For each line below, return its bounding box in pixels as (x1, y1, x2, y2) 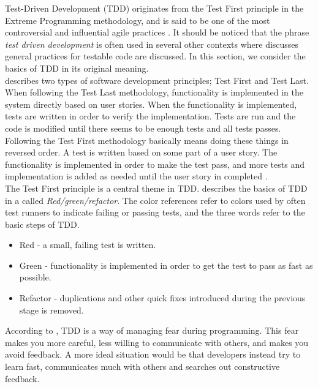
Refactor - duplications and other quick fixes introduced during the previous (19, 291, 306, 304)
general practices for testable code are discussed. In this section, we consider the (5, 50, 306, 62)
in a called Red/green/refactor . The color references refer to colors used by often (5, 193, 306, 206)
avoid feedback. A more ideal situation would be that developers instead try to (5, 348, 301, 361)
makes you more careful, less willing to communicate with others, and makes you (5, 336, 309, 348)
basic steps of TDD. (5, 217, 80, 230)
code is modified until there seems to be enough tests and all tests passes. (5, 121, 281, 134)
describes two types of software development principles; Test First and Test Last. (5, 73, 309, 86)
